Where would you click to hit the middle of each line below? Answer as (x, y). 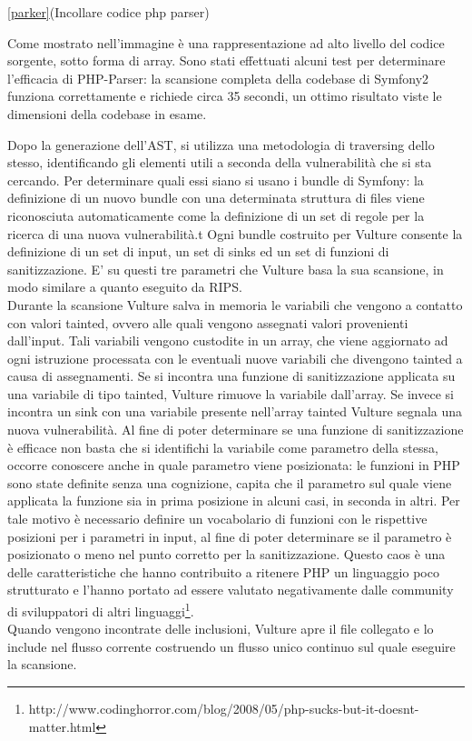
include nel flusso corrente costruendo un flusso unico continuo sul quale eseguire (231, 646)
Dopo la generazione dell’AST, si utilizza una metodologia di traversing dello (221, 144)
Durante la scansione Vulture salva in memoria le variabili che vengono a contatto (235, 304)
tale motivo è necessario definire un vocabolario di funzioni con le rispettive (217, 519)
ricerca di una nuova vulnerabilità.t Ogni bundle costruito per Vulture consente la (235, 233)
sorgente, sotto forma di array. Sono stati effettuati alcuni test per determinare (226, 60)
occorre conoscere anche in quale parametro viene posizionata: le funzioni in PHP (234, 465)
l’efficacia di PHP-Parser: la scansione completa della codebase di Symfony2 (218, 78)
